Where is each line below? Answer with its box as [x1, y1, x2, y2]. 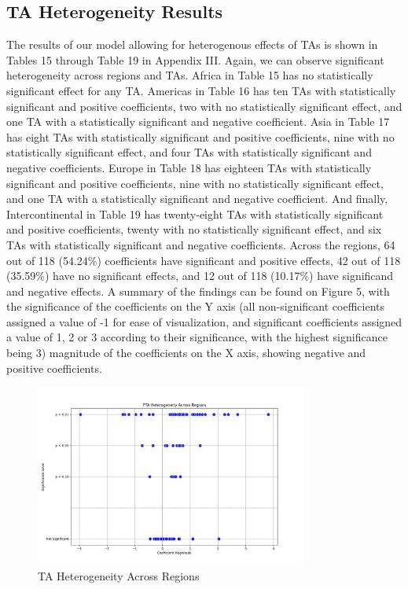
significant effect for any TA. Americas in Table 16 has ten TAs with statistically [6, 82, 396, 98]
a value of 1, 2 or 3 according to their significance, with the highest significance [6, 329, 388, 345]
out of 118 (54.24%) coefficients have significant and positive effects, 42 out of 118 [6, 252, 401, 268]
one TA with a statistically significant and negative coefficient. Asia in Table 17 [6, 113, 390, 130]
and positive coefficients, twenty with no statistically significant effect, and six [6, 221, 382, 237]
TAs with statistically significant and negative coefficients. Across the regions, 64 [6, 236, 395, 252]
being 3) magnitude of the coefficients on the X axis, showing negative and [6, 344, 366, 361]
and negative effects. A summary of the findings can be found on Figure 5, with [6, 282, 390, 299]
